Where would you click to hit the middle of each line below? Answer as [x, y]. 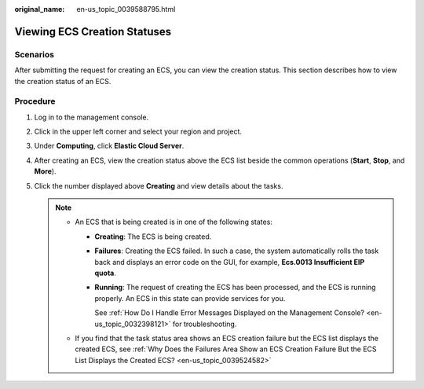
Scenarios [35, 54]
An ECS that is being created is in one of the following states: [174, 222]
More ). [45, 171]
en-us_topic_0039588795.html [126, 9]
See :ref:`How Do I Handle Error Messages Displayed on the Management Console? [230, 313]
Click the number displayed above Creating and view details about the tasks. [159, 185]
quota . [106, 273]
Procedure [35, 101]
